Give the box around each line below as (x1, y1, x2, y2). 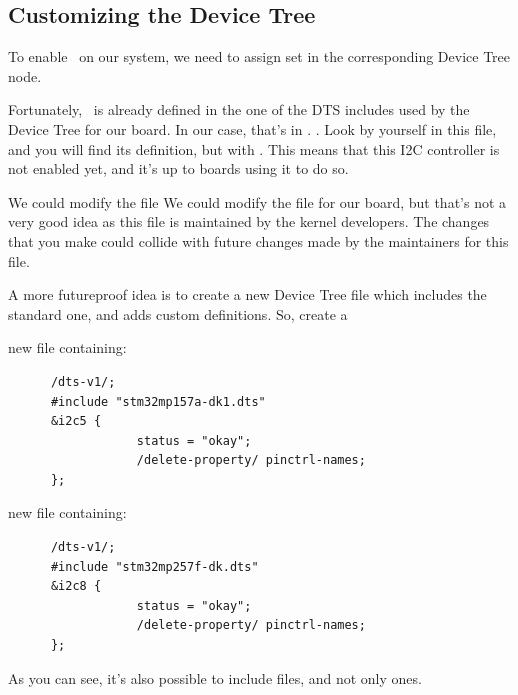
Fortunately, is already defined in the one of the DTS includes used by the (8, 99, 470, 120)
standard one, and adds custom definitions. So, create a (8, 303, 348, 324)
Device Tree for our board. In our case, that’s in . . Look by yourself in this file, (8, 118, 497, 139)
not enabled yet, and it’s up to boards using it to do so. (8, 158, 349, 179)
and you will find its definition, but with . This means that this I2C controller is (8, 138, 500, 159)
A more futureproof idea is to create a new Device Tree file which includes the (8, 284, 487, 305)
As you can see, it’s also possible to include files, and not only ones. (8, 667, 422, 688)
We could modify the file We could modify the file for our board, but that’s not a (8, 191, 507, 212)
